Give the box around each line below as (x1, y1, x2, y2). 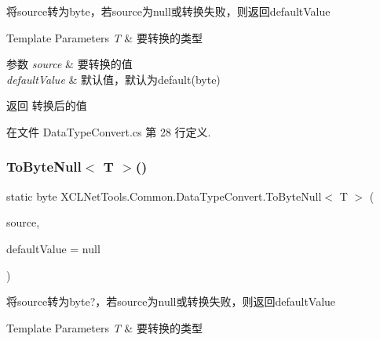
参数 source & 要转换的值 (6, 56, 133, 72)
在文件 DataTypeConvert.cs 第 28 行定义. (6, 123, 211, 140)
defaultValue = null (6, 240, 100, 256)
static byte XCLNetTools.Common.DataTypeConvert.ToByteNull (6, 187, 322, 204)
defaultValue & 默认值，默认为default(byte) (6, 71, 221, 87)
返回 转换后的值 (6, 97, 87, 114)
